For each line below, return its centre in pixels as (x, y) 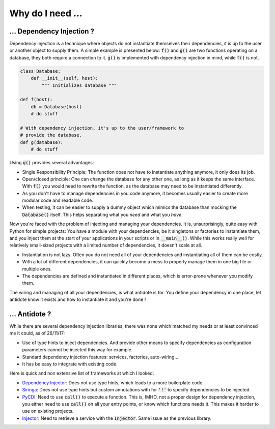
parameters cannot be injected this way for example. (77, 350)
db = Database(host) (57, 106)
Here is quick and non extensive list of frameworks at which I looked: (82, 373)
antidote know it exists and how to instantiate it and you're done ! (78, 299)
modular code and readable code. (58, 200)
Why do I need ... (46, 13)
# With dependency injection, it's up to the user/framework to (102, 128)
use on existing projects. (48, 411)
